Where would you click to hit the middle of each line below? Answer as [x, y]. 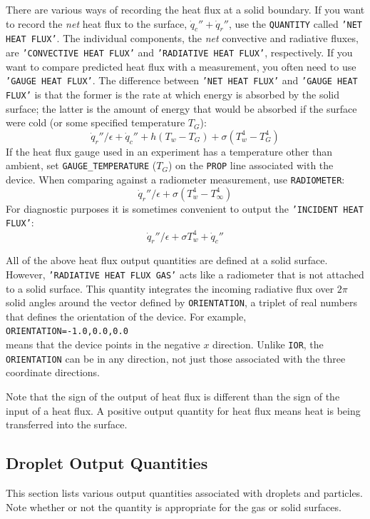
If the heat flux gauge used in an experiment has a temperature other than [169, 151]
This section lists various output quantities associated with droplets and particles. [185, 492]
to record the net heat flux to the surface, [97, 23]
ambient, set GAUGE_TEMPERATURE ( [81, 165]
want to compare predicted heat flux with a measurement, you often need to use [181, 66]
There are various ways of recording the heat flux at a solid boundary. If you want [185, 9]
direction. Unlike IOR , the [268, 344]
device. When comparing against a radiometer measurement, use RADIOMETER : [175, 180]
